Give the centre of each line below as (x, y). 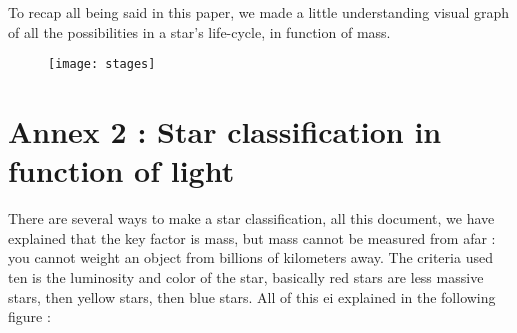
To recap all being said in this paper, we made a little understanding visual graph (259, 12)
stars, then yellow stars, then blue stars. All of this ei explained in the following (252, 296)
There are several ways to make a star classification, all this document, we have (251, 218)
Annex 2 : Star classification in (225, 131)
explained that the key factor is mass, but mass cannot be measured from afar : (252, 237)
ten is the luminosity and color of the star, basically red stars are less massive (246, 276)
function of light (121, 170)
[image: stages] (102, 64)
